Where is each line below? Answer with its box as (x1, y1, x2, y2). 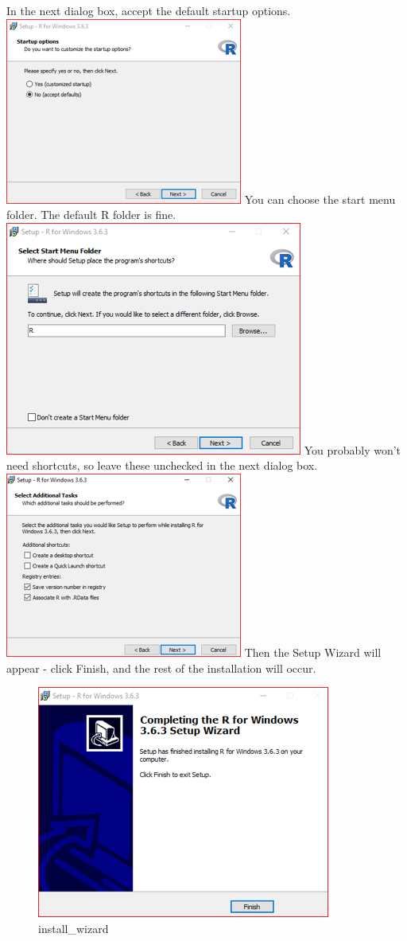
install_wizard (38, 920, 109, 936)
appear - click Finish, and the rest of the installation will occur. (6, 659, 316, 676)
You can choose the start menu (244, 190, 396, 207)
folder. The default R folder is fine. (6, 206, 176, 223)
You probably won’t (304, 441, 401, 458)
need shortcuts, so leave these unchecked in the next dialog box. (6, 457, 318, 474)
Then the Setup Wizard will (244, 643, 382, 660)
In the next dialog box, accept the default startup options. (6, 2, 291, 18)
